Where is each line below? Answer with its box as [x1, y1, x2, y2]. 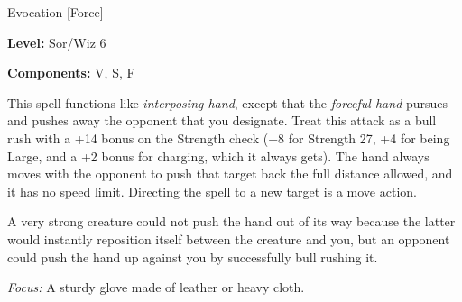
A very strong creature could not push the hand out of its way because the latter [7, 212, 456, 231]
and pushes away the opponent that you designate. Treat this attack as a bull [7, 111, 437, 130]
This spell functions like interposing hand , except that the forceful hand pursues [7, 93, 448, 112]
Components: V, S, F [7, 63, 135, 82]
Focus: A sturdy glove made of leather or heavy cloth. [7, 278, 305, 297]
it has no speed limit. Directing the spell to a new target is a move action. [7, 181, 417, 200]
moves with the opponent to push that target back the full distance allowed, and [7, 164, 453, 183]
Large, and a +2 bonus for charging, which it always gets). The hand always [7, 146, 430, 165]
